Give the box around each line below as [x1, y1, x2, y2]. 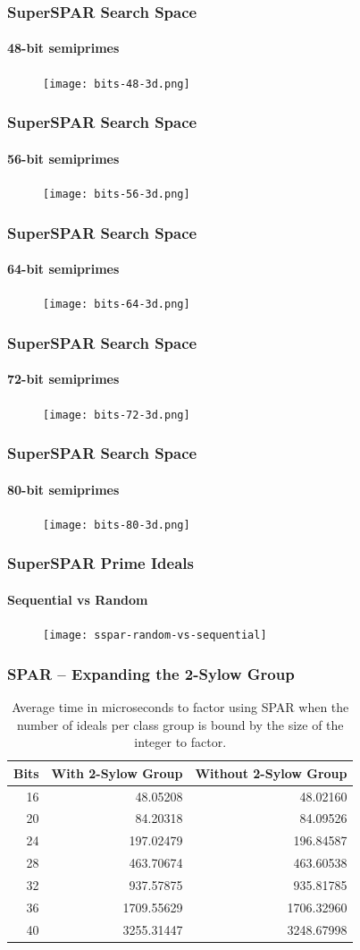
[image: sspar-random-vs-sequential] [43, 629, 267, 642]
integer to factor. [134, 733, 227, 751]
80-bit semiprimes [7, 479, 120, 498]
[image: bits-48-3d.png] [43, 77, 190, 90]
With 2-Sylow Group [51, 763, 183, 782]
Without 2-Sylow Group [195, 763, 347, 782]
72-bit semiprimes [7, 369, 120, 388]
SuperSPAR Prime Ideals [7, 552, 194, 574]
